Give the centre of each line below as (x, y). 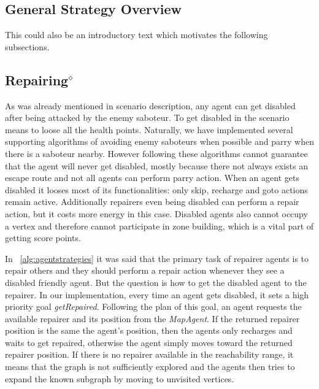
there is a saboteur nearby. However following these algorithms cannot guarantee (156, 153)
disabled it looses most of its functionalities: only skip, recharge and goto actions (156, 189)
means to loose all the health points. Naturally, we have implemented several (149, 129)
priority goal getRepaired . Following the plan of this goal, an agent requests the (153, 306)
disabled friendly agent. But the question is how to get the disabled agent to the (156, 282)
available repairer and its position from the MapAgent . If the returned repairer (152, 318)
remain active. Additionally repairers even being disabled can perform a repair (152, 202)
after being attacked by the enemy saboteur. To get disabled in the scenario (147, 117)
